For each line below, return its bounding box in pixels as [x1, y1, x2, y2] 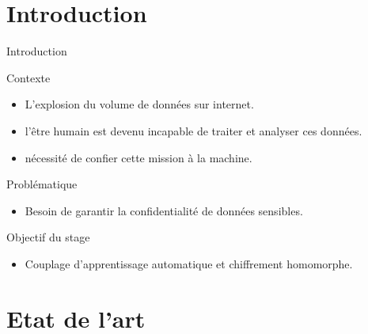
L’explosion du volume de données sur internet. [25, 96, 254, 112]
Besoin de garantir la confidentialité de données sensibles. [25, 202, 303, 218]
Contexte [6, 69, 51, 85]
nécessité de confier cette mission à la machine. [25, 149, 252, 165]
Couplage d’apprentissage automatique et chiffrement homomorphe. [25, 255, 353, 271]
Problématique [6, 176, 78, 192]
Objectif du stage [6, 229, 90, 245]
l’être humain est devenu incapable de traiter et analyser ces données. [25, 122, 362, 139]
